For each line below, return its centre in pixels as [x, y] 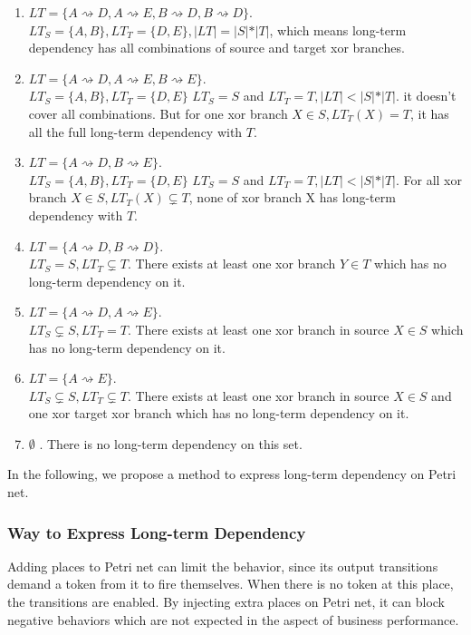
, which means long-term [338, 29]
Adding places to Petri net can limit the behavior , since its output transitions [223, 566]
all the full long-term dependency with [135, 131]
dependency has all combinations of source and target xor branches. [216, 48]
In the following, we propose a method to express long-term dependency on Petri [232, 474]
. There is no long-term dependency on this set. [171, 443]
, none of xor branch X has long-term [292, 197]
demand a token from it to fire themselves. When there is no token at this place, [231, 584]
